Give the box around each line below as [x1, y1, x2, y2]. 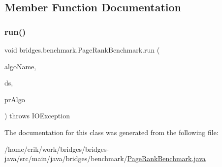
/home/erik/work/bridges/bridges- [4, 143, 109, 154]
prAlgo [4, 94, 25, 104]
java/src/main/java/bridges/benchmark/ [4, 153, 127, 164]
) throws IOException [4, 111, 70, 121]
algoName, [4, 61, 36, 71]
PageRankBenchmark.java [127, 153, 206, 164]
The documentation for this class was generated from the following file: [4, 127, 219, 137]
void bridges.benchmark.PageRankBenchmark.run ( [4, 45, 160, 55]
